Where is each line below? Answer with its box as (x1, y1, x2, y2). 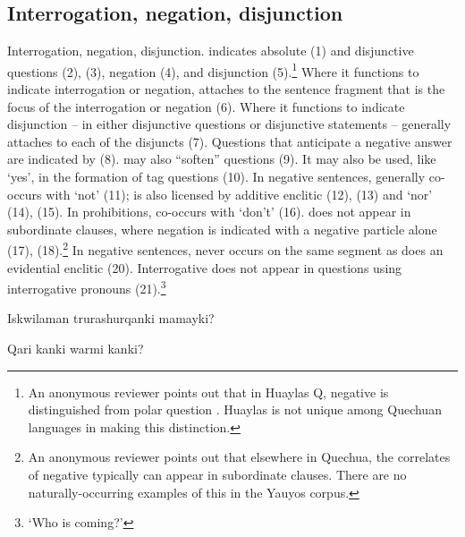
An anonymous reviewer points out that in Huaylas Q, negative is (28, 382, 389, 401)
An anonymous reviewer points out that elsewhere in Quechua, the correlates (28, 447, 451, 466)
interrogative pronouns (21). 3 (7, 277, 166, 297)
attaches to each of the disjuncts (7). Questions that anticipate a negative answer (7, 132, 452, 150)
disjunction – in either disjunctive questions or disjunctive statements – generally (7, 115, 452, 133)
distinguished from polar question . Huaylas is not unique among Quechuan (28, 400, 442, 419)
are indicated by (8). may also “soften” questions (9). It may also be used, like (7, 149, 436, 168)
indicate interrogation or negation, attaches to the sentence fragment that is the (7, 80, 445, 98)
